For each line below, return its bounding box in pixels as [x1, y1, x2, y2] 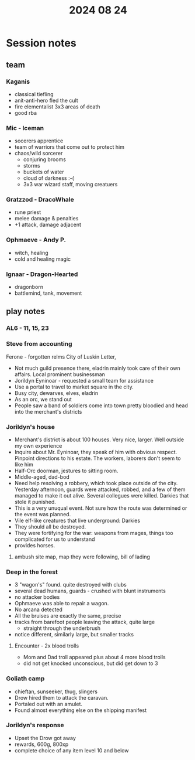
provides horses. [14, 541, 55, 548]
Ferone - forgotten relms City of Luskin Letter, [6, 353, 117, 360]
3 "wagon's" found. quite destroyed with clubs [14, 581, 127, 588]
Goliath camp [6, 674, 45, 683]
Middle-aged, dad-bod [14, 473, 70, 480]
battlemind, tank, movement [14, 289, 82, 296]
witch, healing [14, 249, 48, 256]
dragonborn [14, 284, 44, 291]
